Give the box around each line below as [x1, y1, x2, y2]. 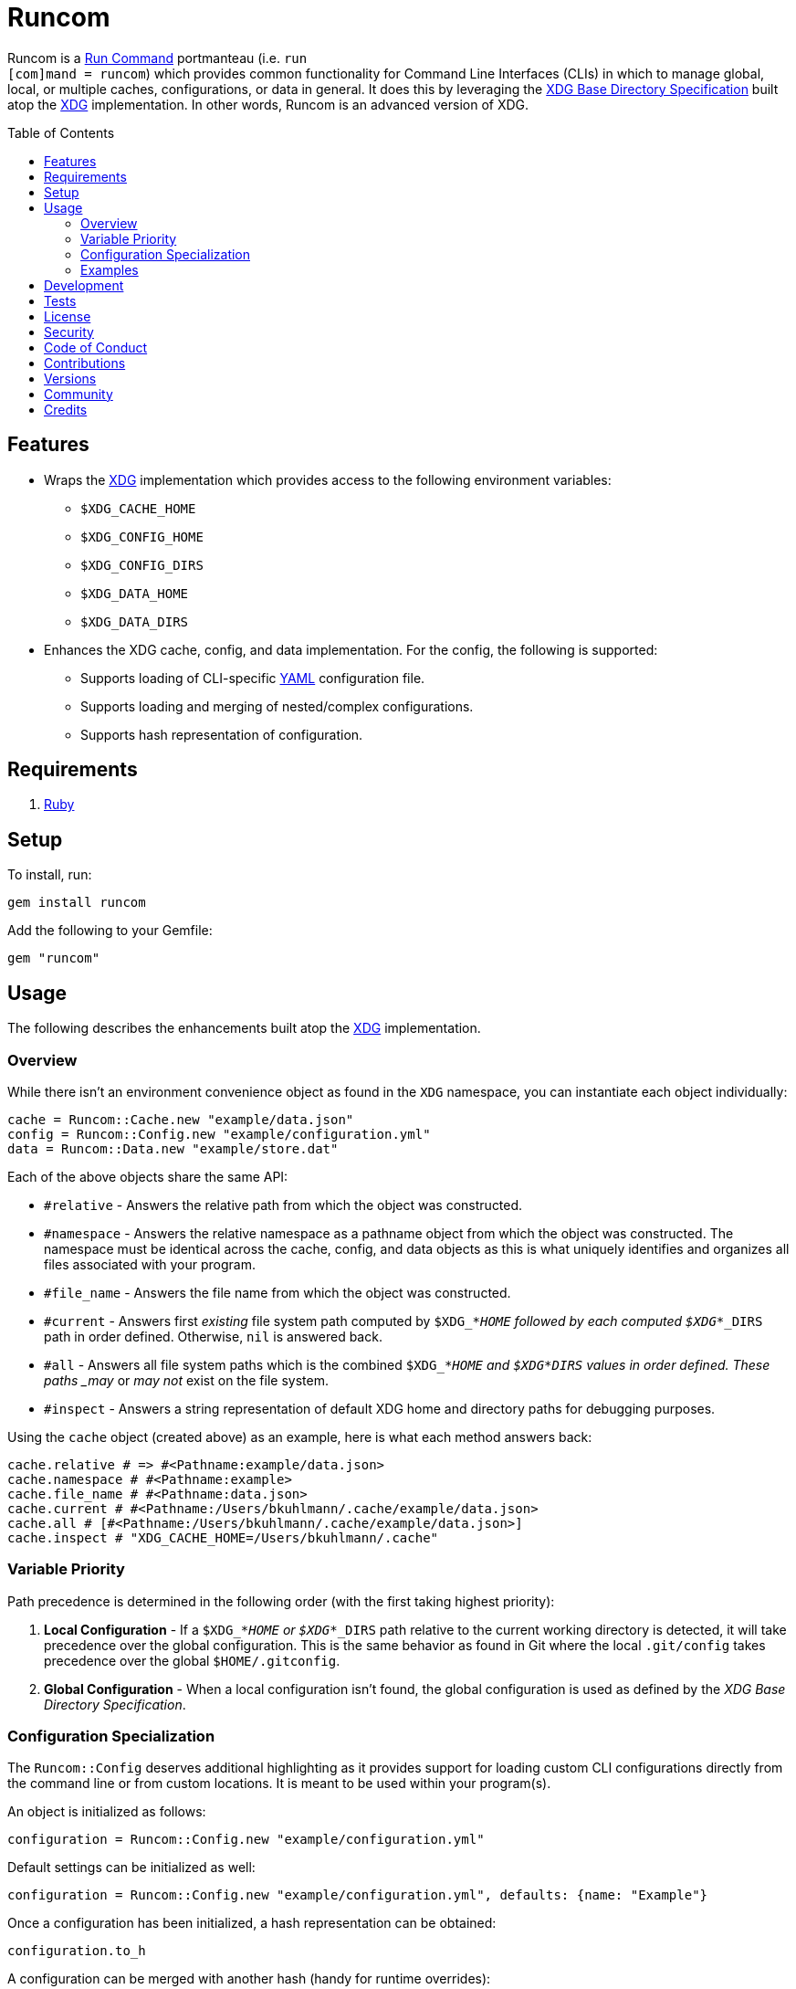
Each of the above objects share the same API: [7, 1168, 288, 1184]
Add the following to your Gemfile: [7, 922, 213, 939]
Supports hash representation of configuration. [80, 726, 363, 742]
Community [44, 385, 113, 402]
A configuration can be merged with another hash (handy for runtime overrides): [7, 1971, 491, 1987]
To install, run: [7, 867, 92, 883]
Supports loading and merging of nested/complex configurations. [80, 698, 474, 714]
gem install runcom [7, 895, 146, 910]
